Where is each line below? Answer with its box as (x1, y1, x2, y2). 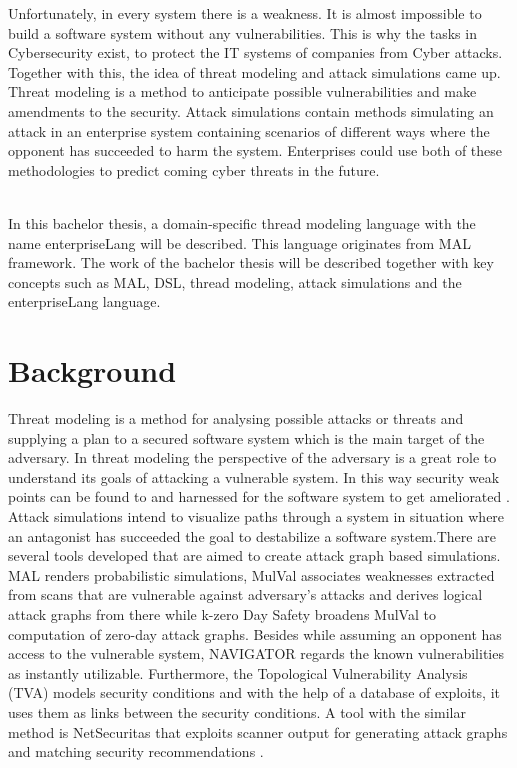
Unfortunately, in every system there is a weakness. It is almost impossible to (8, 3, 482, 23)
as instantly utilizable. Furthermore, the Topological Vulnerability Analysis (8, 662, 468, 683)
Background (8, 350, 177, 391)
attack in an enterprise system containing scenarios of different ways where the (8, 120, 490, 141)
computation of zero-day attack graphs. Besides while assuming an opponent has (8, 623, 502, 644)
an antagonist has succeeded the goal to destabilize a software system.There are (8, 525, 496, 546)
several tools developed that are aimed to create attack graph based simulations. (8, 545, 501, 566)
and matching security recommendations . (8, 741, 264, 762)
